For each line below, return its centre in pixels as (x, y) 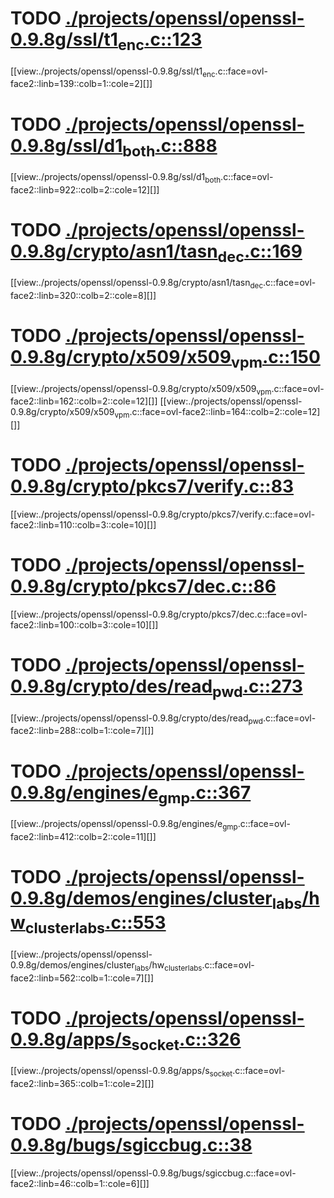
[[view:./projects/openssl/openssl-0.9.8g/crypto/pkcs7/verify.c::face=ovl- (163, 514)
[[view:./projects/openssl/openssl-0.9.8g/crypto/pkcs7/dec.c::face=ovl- (159, 614)
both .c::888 (170, 147)
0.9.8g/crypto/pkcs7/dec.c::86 (143, 586)
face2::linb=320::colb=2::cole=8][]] (83, 295)
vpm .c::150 (275, 359)
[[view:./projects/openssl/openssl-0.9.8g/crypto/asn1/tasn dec (137, 284)
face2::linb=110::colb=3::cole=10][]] (83, 525)
